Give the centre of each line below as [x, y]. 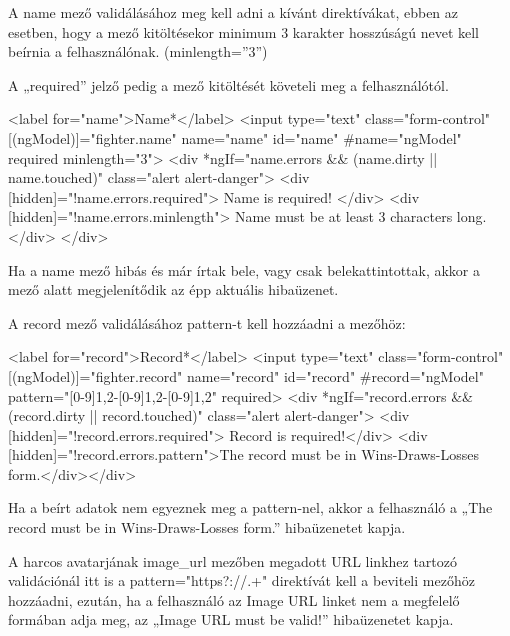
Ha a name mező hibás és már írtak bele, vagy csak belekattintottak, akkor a [244, 269]
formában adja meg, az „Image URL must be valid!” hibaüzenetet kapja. [231, 619]
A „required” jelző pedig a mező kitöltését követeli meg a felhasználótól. [228, 84]
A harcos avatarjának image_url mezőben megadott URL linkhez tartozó [232, 560]
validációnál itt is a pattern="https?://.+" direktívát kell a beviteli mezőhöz [241, 580]
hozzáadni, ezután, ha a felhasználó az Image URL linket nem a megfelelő [234, 599]
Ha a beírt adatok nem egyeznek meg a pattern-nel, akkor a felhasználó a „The [250, 507]
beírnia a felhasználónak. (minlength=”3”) [138, 51]
